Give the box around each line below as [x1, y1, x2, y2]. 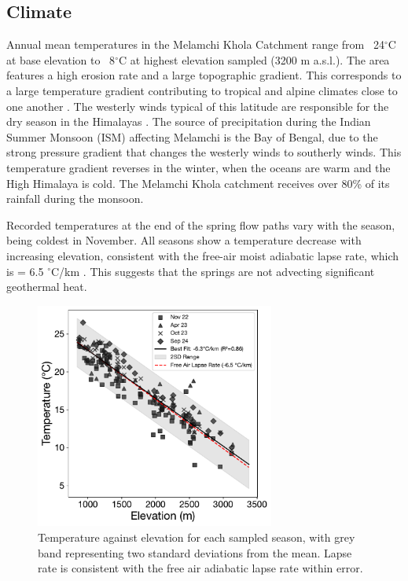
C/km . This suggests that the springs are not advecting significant [51, 263, 375, 279]
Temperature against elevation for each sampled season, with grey [38, 528, 355, 545]
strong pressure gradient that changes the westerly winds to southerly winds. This [6, 144, 402, 160]
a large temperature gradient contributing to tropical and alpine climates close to [6, 82, 398, 98]
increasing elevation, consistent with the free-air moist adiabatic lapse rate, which [6, 247, 399, 263]
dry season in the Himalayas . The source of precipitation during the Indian [6, 113, 371, 130]
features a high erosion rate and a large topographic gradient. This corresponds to [6, 67, 402, 83]
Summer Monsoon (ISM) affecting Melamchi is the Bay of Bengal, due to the [6, 128, 378, 145]
